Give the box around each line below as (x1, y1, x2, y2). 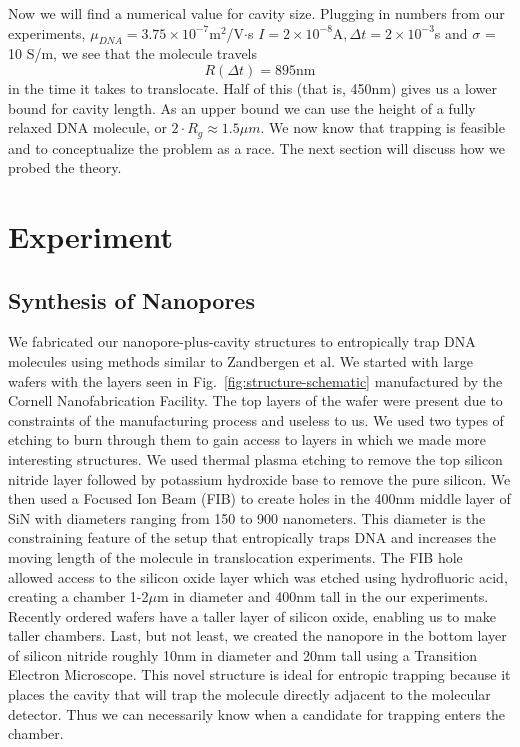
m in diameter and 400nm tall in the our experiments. (156, 586, 489, 607)
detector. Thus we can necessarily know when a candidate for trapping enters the (8, 703, 506, 724)
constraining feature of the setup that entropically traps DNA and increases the (8, 527, 497, 548)
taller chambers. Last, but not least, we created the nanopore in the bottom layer (8, 625, 507, 646)
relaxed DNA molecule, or (8, 117, 167, 138)
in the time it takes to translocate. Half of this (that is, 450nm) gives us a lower (8, 77, 497, 98)
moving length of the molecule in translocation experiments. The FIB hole (8, 546, 463, 567)
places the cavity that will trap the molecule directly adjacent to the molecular (8, 684, 491, 705)
